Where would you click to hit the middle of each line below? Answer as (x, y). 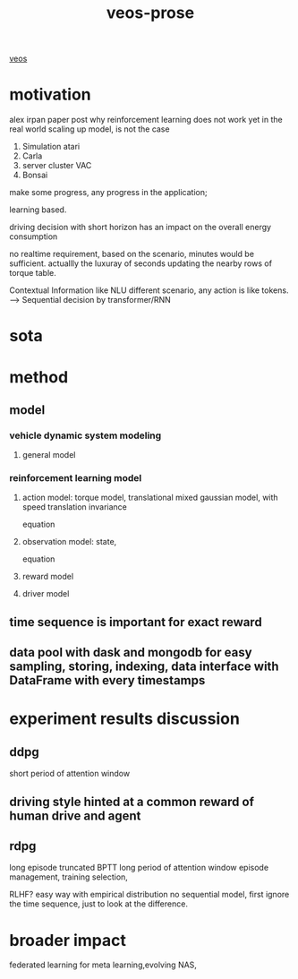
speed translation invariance (75, 507)
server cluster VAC (57, 166)
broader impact (68, 940)
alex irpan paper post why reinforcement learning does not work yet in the (146, 120)
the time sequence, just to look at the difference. (98, 904)
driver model (46, 594)
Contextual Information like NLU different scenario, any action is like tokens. (149, 290)
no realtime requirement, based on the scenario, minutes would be (132, 254)
